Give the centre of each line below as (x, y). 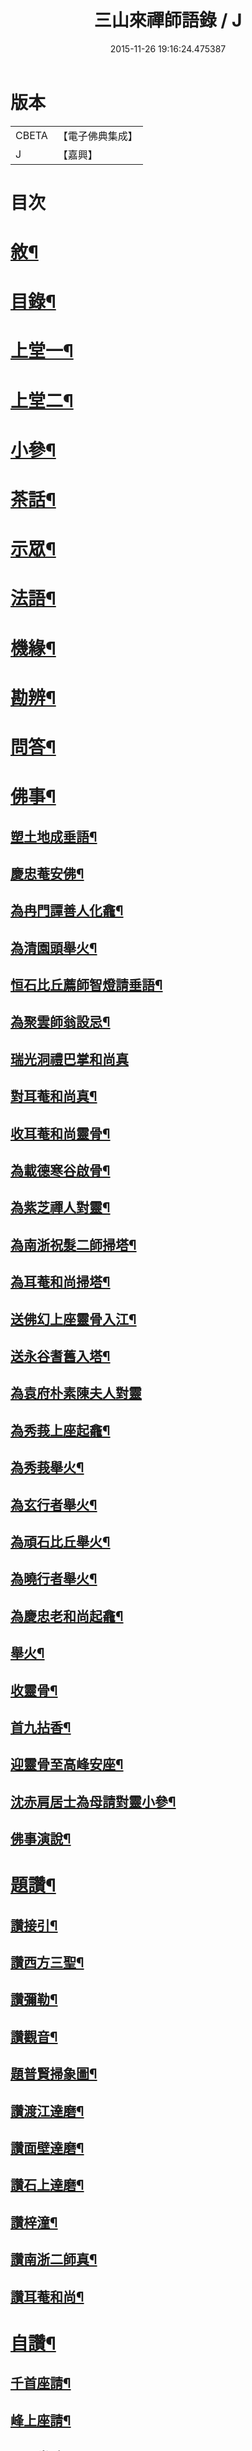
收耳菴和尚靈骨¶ (60, 1133)
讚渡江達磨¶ (47, 2111)
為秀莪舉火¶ (47, 1467)
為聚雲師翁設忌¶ (60, 1022)
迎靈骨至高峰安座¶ (67, 1764)
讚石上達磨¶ (47, 2185)
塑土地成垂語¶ (54, 836)
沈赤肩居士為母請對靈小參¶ (93, 1801)
